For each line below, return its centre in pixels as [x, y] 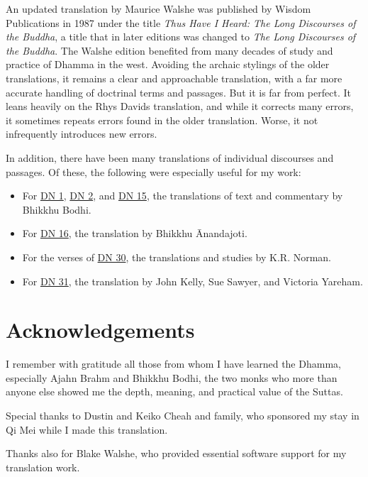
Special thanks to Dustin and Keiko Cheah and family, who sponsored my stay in [183, 415]
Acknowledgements [100, 330]
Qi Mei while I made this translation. [87, 429]
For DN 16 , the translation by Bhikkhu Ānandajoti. [135, 233]
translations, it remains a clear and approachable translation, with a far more [174, 78]
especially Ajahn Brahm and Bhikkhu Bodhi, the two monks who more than [172, 377]
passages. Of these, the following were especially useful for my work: [154, 171]
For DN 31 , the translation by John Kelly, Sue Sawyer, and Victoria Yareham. [193, 281]
